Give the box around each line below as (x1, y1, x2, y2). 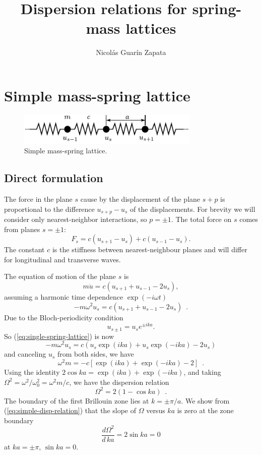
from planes (4, 223, 40, 234)
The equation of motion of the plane (4, 271, 116, 281)
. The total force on (171, 213, 232, 224)
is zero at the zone (177, 405, 234, 416)
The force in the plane (4, 193, 73, 204)
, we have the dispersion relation (69, 376, 169, 387)
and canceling (4, 349, 46, 359)
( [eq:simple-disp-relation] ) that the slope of (4, 405, 137, 416)
